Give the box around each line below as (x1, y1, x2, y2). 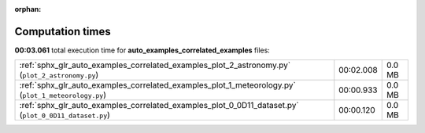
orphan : (14, 5, 42, 13)
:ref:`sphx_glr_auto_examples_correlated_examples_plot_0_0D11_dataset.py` (19, 100, 299, 111)
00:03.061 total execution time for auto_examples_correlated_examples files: (14, 45, 271, 55)
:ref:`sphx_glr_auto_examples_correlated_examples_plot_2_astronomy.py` (19, 59, 291, 70)
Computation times (14, 24, 111, 38)
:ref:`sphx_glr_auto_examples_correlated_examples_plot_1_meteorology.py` (19, 80, 297, 91)
